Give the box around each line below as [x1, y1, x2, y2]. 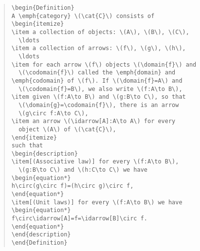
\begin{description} [11, 150, 78, 157]
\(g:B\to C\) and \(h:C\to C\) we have [18, 166, 147, 174]
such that [11, 142, 43, 149]
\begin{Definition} [11, 4, 74, 11]
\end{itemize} [11, 134, 57, 141]
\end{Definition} [11, 239, 68, 247]
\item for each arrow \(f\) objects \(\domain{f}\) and [11, 61, 197, 68]
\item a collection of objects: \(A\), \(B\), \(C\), [11, 28, 189, 36]
